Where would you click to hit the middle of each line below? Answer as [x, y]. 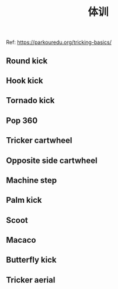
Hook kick [25, 81]
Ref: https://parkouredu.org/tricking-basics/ [59, 42]
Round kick [27, 61]
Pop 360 [22, 120]
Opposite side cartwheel [52, 160]
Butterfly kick [31, 260]
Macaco [21, 240]
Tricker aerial [31, 280]
